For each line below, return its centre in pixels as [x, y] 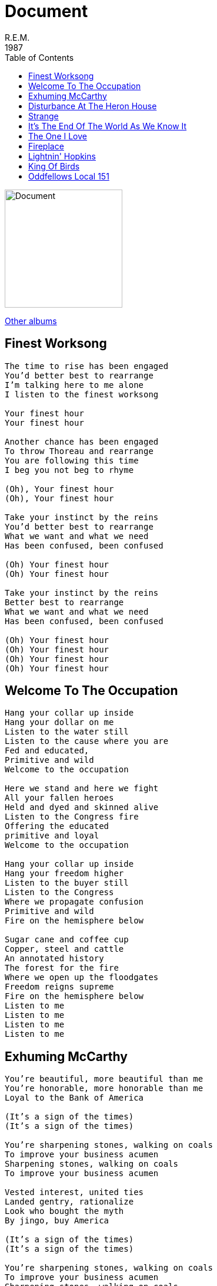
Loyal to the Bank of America [74, 1098]
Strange [44, 116]
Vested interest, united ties [74, 1192]
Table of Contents [39, 57]
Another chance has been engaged [82, 441]
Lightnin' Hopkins [62, 156]
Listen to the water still [67, 732]
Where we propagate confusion [74, 902]
